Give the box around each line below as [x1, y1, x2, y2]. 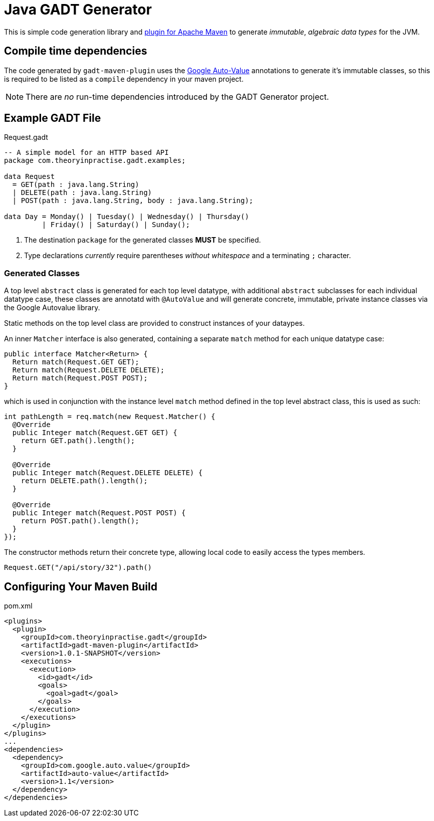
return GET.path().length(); [21, 437, 135, 445]
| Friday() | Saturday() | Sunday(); [42, 221, 190, 229]
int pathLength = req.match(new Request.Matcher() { [4, 413, 215, 421]
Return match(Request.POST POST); [12, 374, 148, 382]
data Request [4, 172, 55, 181]
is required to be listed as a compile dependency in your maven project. [4, 74, 244, 83]
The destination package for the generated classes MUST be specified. [24, 236, 261, 245]
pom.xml [4, 601, 33, 610]
